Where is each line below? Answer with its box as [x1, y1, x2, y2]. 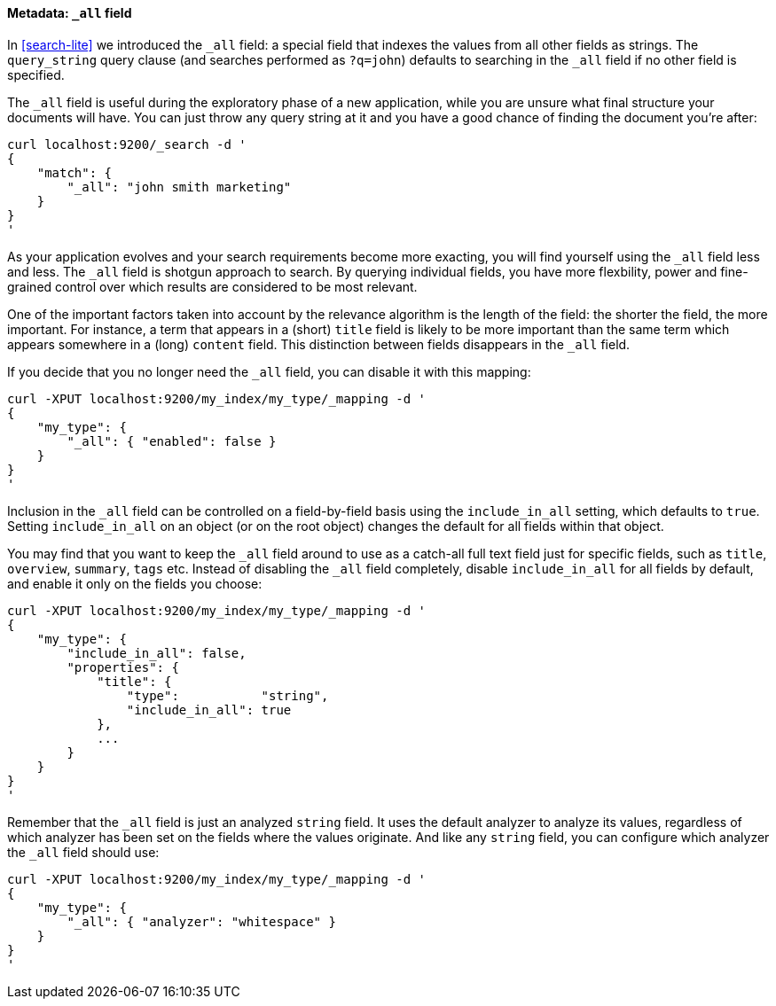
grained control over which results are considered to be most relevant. [7, 278, 418, 294]
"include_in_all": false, [67, 645, 247, 660]
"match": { [36, 165, 113, 180]
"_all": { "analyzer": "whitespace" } [67, 914, 336, 929]
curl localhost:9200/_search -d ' [7, 136, 247, 152]
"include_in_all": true [126, 702, 292, 717]
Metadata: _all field [7, 5, 132, 20]
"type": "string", [126, 688, 329, 703]
